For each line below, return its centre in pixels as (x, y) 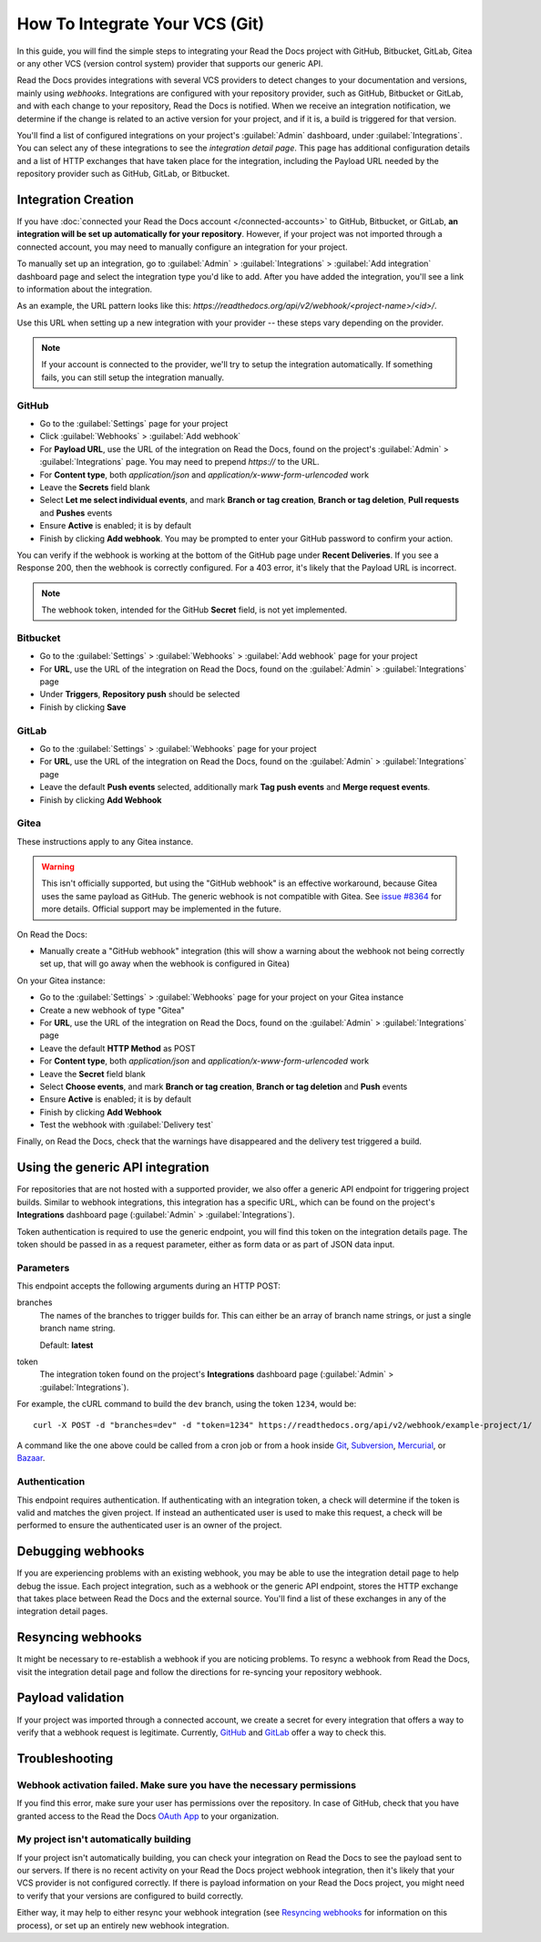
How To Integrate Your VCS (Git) (141, 24)
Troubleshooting (65, 1758)
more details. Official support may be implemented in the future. (161, 909)
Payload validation (71, 1698)
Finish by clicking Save (83, 707)
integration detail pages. (62, 1611)
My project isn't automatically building (104, 1839)
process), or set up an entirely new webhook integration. (123, 1925)
